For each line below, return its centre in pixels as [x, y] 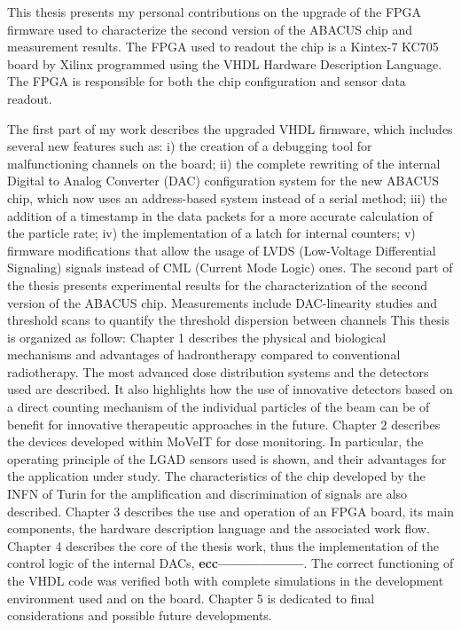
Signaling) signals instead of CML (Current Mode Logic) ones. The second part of [230, 268]
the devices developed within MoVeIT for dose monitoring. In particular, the [215, 441]
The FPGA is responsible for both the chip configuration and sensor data [207, 81]
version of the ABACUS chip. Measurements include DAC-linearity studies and [223, 302]
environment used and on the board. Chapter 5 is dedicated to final [191, 598]
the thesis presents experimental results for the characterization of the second [218, 284]
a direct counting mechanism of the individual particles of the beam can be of [219, 407]
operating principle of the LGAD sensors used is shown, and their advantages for [227, 458]
